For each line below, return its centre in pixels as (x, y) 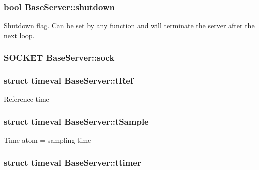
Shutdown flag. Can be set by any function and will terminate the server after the (129, 25)
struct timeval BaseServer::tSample (76, 121)
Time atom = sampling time (48, 140)
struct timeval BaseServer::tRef (69, 80)
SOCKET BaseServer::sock (59, 57)
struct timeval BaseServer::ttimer (73, 162)
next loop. (19, 35)
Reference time (27, 99)
